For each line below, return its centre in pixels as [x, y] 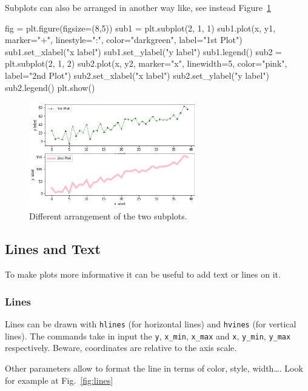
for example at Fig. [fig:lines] [59, 380]
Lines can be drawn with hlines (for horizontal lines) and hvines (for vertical [151, 324]
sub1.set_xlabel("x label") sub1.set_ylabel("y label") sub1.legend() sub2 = [144, 51]
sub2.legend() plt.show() [50, 87]
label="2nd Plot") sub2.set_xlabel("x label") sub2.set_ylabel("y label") [137, 75]
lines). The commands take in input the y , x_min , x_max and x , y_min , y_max [148, 336]
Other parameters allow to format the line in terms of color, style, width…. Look [154, 368]
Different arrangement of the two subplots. [108, 216]
